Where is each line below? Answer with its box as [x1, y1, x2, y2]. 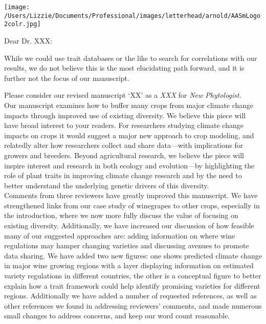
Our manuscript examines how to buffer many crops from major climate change [4, 99, 254, 110]
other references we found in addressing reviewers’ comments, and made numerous [4, 300, 262, 311]
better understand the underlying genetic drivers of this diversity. [4, 180, 209, 190]
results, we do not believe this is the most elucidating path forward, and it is [4, 62, 245, 73]
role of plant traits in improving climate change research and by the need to [4, 170, 242, 181]
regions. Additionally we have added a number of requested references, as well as [4, 290, 257, 301]
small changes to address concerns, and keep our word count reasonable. [4, 310, 230, 321]
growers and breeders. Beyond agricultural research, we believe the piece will [4, 149, 244, 160]
